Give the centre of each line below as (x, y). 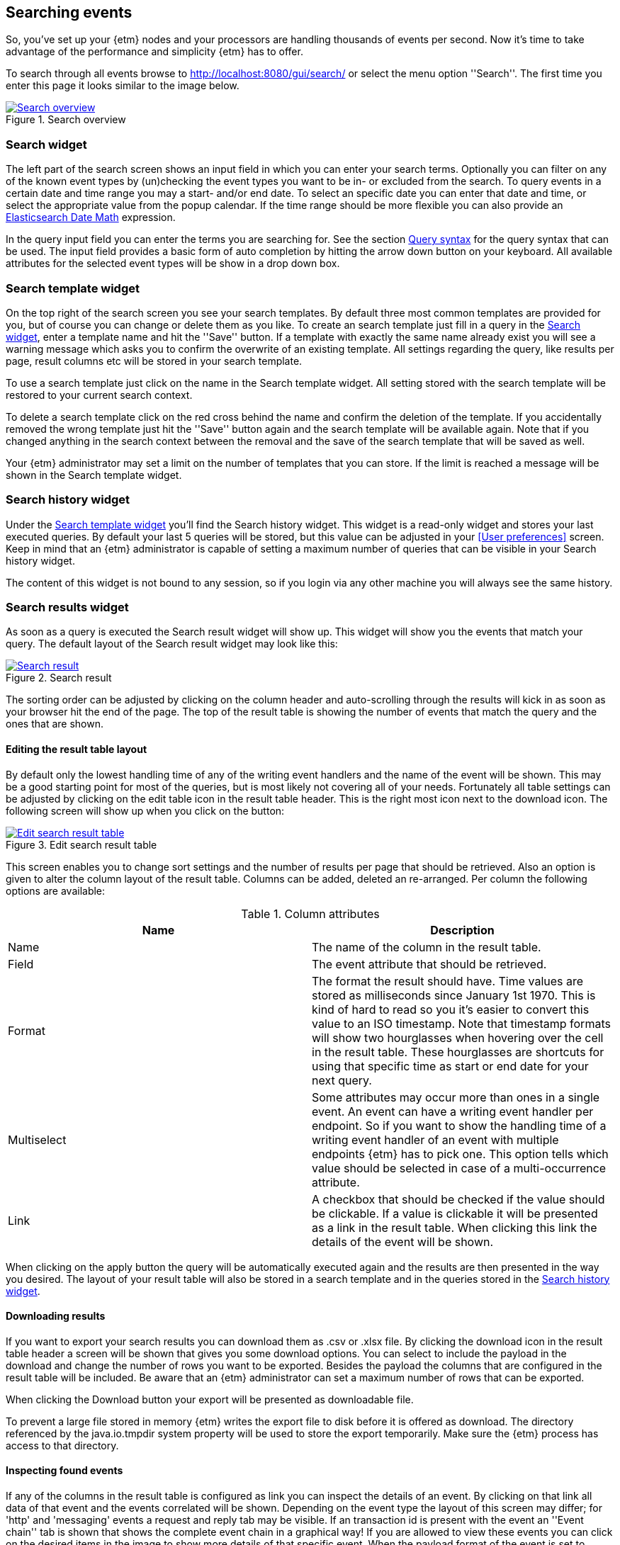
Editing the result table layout (77, 749)
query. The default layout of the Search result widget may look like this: (172, 644)
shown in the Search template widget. (94, 475)
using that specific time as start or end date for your (450, 1066)
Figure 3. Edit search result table (81, 844)
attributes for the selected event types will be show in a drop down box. (173, 264)
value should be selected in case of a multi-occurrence (459, 1168)
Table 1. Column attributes (310, 913)
